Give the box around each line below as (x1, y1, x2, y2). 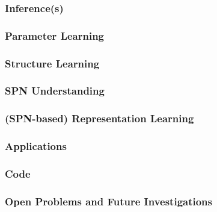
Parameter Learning (5, 28, 104, 43)
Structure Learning (5, 55, 100, 70)
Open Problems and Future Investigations (5, 193, 213, 208)
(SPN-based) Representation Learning (5, 111, 194, 126)
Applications (5, 139, 67, 154)
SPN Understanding (5, 83, 105, 98)
